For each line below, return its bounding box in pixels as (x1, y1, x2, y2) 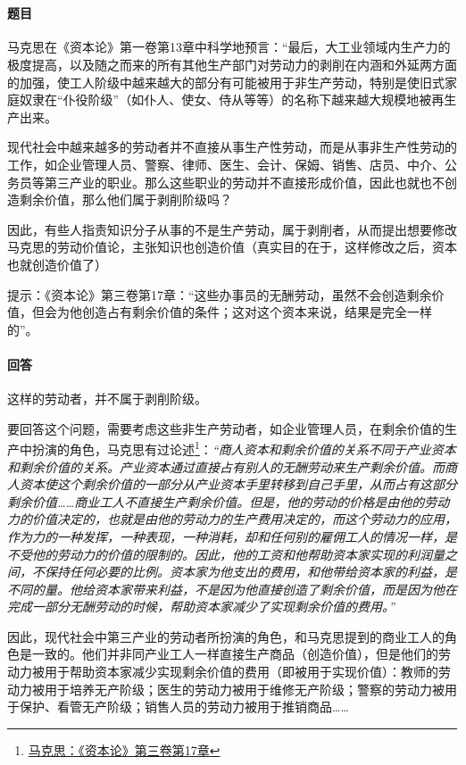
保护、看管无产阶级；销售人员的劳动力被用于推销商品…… (19, 697, 349, 716)
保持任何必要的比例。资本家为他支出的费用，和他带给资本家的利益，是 (44, 562, 457, 581)
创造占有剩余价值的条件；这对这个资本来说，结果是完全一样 (81, 303, 432, 321)
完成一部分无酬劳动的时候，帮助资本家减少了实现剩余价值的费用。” (7, 597, 395, 616)
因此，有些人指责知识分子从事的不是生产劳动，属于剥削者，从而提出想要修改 (7, 220, 457, 238)
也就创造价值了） (7, 254, 107, 273)
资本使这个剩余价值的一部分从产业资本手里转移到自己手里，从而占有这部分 (19, 475, 457, 494)
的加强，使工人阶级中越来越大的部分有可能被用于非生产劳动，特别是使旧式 (7, 72, 445, 91)
